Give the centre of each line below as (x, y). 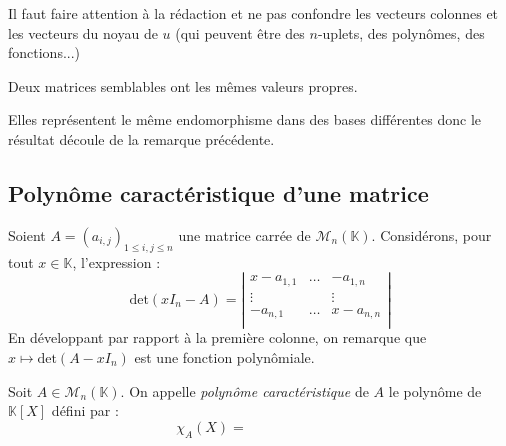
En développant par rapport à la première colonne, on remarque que (217, 337)
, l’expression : (116, 261)
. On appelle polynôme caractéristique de (244, 390)
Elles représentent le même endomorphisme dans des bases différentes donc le (244, 119)
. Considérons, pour (431, 234)
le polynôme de (435, 390)
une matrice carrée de (244, 234)
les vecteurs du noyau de (83, 32)
